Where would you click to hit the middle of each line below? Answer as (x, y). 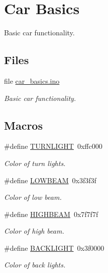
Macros (23, 125)
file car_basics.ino (32, 80)
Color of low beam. (33, 197)
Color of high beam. (34, 231)
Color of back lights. (35, 265)
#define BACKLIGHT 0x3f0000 (54, 248)
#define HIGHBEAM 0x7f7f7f (51, 214)
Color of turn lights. (35, 163)
